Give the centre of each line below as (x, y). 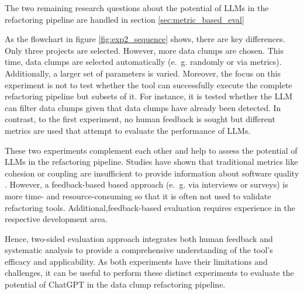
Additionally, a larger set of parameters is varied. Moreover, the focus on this (143, 73)
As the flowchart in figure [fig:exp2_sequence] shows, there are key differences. (145, 39)
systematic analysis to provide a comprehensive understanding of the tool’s (139, 250)
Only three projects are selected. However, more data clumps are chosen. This (144, 50)
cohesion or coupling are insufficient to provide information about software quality (152, 173)
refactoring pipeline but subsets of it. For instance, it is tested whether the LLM (148, 96)
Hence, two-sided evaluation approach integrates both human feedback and (139, 238)
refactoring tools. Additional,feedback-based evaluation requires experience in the (150, 207)
